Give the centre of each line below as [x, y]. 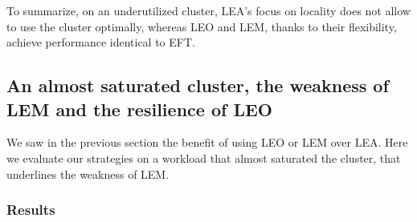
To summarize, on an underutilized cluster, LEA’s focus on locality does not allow [208, 10]
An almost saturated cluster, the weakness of [198, 85]
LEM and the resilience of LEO [139, 109]
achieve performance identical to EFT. [101, 42]
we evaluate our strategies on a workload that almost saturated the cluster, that [204, 157]
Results [31, 210]
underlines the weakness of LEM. [88, 174]
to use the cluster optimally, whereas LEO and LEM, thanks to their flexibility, [202, 26]
